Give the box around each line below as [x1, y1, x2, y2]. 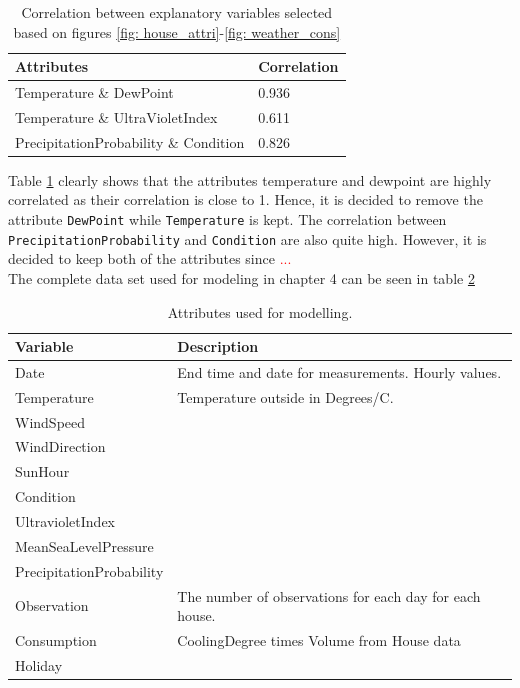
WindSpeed [15, 411, 86, 432]
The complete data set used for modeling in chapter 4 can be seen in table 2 [8, 267, 475, 288]
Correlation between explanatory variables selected [21, 2, 333, 22]
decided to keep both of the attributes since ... [8, 248, 292, 269]
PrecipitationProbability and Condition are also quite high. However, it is [8, 228, 487, 249]
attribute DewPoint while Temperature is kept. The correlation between [8, 209, 447, 229]
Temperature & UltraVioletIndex [15, 106, 218, 127]
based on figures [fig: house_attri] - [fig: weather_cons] [13, 21, 341, 42]
